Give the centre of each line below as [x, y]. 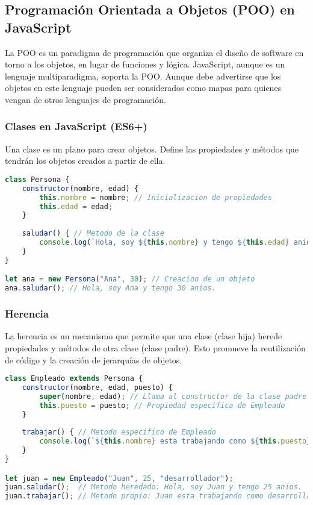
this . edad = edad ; [76, 206]
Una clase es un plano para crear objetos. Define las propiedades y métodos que [152, 149]
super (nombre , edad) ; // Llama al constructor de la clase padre [173, 396]
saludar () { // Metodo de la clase [93, 234]
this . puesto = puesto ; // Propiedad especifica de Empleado [162, 405]
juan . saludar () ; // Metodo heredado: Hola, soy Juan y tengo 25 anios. [154, 487]
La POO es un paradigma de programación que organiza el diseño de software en [154, 52]
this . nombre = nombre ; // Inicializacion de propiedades [156, 197]
